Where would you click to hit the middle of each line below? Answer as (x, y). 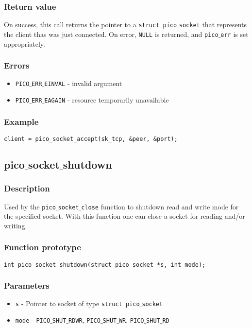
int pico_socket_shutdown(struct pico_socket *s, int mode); (105, 265)
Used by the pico (30, 206)
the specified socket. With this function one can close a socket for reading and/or (125, 216)
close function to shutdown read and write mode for (160, 206)
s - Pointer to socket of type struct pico (77, 303)
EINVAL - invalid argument (83, 83)
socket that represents (213, 25)
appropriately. (25, 43)
